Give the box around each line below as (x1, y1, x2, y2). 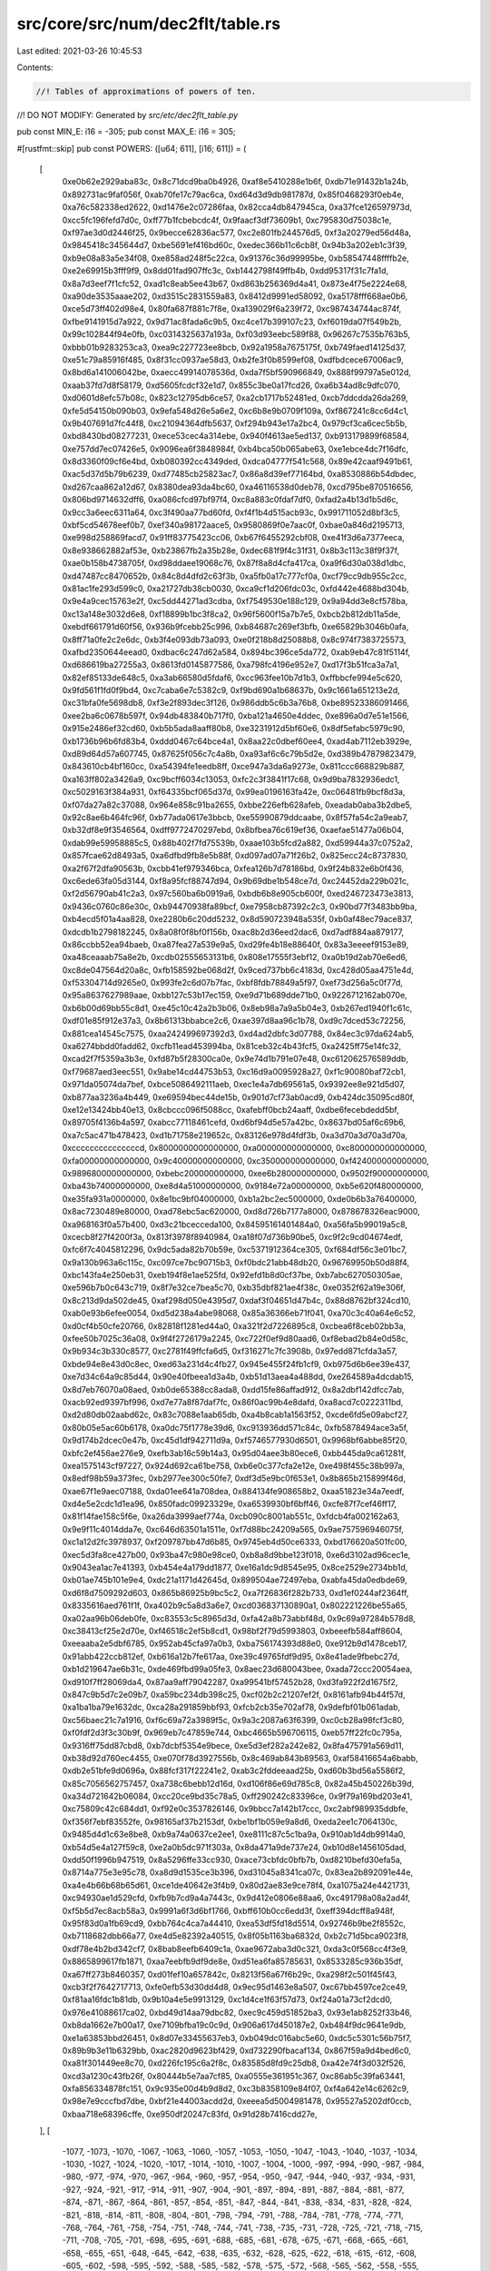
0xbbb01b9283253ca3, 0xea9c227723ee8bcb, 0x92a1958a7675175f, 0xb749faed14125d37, (62, 342, 407, 352)
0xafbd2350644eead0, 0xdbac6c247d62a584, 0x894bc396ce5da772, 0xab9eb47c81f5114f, (62, 646, 411, 658)
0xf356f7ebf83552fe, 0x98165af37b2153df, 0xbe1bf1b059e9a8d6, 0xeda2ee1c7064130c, (62, 1816, 398, 1827)
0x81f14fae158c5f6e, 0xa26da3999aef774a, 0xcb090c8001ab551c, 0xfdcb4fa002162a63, (62, 1511, 400, 1522)
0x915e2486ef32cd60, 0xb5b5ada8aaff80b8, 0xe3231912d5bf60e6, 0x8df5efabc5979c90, (62, 723, 406, 734)
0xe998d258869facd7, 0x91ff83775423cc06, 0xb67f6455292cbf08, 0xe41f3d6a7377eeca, (62, 532, 406, 543)
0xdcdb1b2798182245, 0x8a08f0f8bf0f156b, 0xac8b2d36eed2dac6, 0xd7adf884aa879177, (62, 927, 404, 937)
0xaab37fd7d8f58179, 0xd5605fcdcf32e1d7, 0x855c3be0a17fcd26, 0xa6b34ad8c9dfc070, (62, 380, 401, 391)
